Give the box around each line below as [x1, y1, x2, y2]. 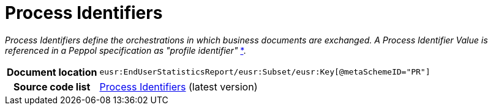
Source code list [13, 80, 91, 93]
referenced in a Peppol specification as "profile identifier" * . [5, 45, 246, 56]
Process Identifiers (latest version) [99, 80, 258, 93]
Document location [7, 65, 97, 78]
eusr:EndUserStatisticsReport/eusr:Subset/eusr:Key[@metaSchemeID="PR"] [99, 67, 431, 77]
